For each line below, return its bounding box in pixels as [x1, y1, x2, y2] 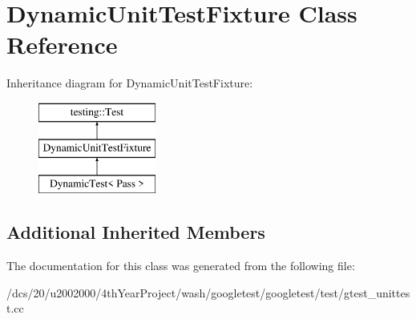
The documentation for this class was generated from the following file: [6, 257, 355, 274]
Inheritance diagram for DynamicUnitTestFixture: [6, 75, 253, 91]
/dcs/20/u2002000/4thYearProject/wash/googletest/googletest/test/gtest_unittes [6, 284, 410, 301]
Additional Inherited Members [6, 220, 265, 244]
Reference [6, 28, 118, 61]
